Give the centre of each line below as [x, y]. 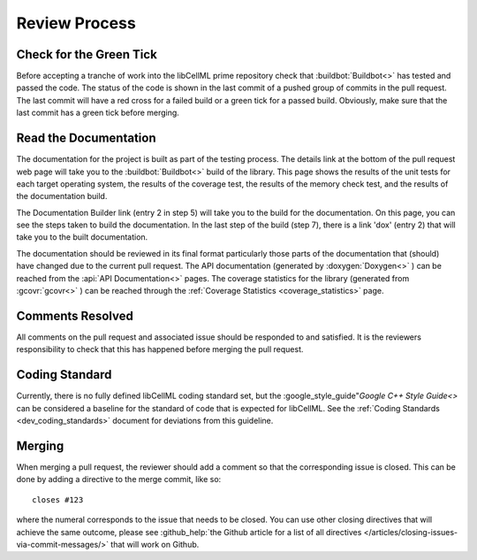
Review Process [76, 23]
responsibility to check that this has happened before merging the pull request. [160, 349]
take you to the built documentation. [82, 237]
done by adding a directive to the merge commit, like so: [119, 479]
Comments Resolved [75, 315]
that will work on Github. [155, 544]
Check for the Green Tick [87, 54]
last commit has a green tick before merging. [98, 113]
